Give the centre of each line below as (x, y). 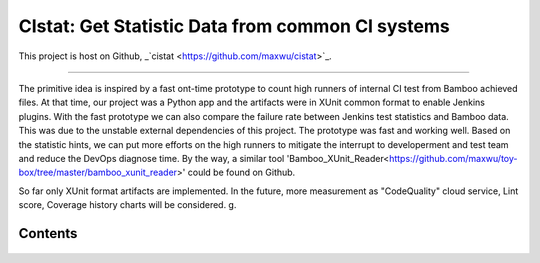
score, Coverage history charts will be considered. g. (127, 205)
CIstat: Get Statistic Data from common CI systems (234, 26)
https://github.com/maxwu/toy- (453, 158)
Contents (48, 233)
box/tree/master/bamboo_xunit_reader (98, 172)
